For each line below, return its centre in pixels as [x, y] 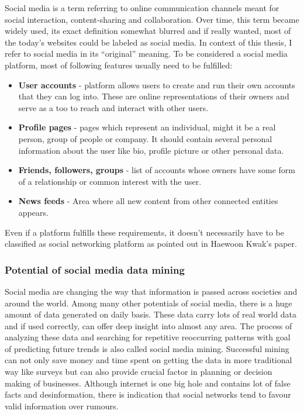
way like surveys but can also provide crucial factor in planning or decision [139, 372]
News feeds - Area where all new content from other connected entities [148, 201]
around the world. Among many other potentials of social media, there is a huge [148, 303]
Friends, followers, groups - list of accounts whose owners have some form [157, 170]
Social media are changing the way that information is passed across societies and [151, 291]
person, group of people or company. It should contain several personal [145, 138]
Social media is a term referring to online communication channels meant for [142, 8]
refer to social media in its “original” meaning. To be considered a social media [146, 54]
